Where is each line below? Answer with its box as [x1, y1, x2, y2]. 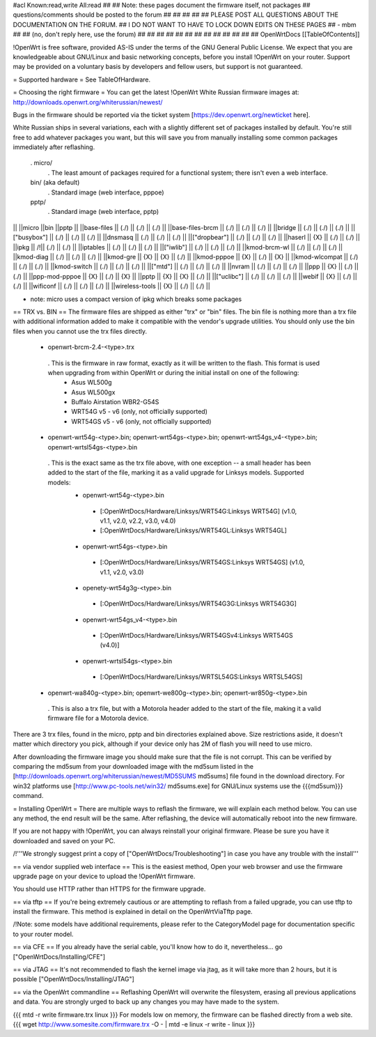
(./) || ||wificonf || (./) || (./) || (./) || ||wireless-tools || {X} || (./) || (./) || [13, 282, 210, 291]
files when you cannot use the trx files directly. [13, 327, 148, 335]
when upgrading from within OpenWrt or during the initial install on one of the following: [47, 368, 299, 376]
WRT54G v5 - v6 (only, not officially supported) [71, 408, 208, 416]
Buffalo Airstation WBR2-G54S [71, 398, 159, 406]
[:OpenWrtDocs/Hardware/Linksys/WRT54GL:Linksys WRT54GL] [100, 526, 287, 535]
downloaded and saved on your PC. [13, 836, 116, 845]
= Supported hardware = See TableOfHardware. [13, 75, 151, 84]
